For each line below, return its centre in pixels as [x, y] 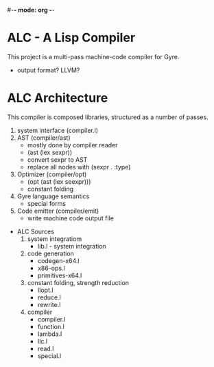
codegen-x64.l [58, 260]
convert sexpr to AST [57, 159]
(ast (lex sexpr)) [50, 152]
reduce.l [49, 297]
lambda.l [50, 334]
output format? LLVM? [48, 70]
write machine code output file [71, 218]
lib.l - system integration [72, 246]
